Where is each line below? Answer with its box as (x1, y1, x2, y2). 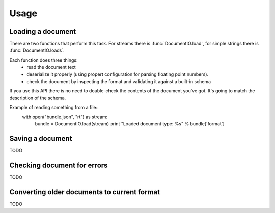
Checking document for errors (9, 161, 108, 169)
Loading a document (9, 27, 76, 36)
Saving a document (9, 134, 72, 143)
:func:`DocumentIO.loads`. (9, 47, 65, 54)
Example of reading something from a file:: (9, 104, 99, 111)
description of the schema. (9, 95, 66, 101)
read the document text (26, 64, 76, 70)
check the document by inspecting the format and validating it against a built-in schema (26, 78, 211, 85)
